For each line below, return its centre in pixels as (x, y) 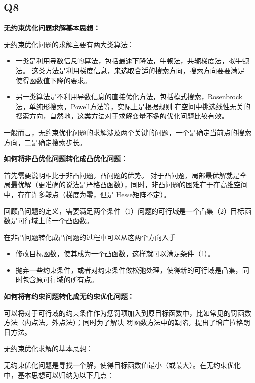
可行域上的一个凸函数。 (55, 221)
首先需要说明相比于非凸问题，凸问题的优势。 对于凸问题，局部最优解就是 (122, 175)
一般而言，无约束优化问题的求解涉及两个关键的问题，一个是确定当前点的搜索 (127, 132)
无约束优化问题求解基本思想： (52, 28)
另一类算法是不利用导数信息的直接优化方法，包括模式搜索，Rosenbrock (129, 97)
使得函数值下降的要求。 (53, 80)
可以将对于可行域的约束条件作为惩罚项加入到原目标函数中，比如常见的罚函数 (127, 312)
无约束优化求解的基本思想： (49, 348)
